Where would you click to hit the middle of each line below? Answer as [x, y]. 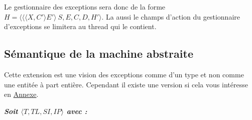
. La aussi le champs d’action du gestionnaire [171, 16]
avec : [77, 111]
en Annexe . [21, 94]
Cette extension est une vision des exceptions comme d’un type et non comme [124, 74]
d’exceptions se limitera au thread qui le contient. [80, 26]
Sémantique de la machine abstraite [99, 53]
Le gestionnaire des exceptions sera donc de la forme [85, 7]
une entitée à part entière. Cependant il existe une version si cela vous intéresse [126, 84]
